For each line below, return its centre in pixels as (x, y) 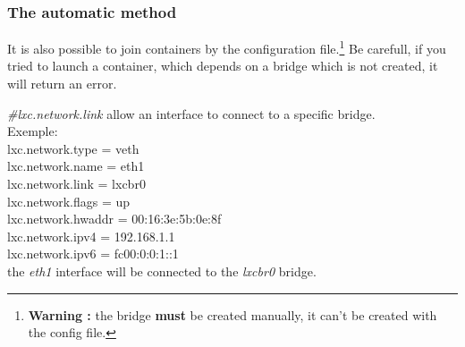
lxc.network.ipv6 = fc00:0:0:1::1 (93, 254)
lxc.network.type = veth (73, 148)
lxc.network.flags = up (69, 201)
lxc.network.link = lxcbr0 (76, 184)
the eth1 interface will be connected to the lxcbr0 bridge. (162, 271)
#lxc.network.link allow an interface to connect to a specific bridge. (191, 113)
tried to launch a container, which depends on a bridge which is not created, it (223, 66)
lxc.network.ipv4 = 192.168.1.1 (91, 236)
